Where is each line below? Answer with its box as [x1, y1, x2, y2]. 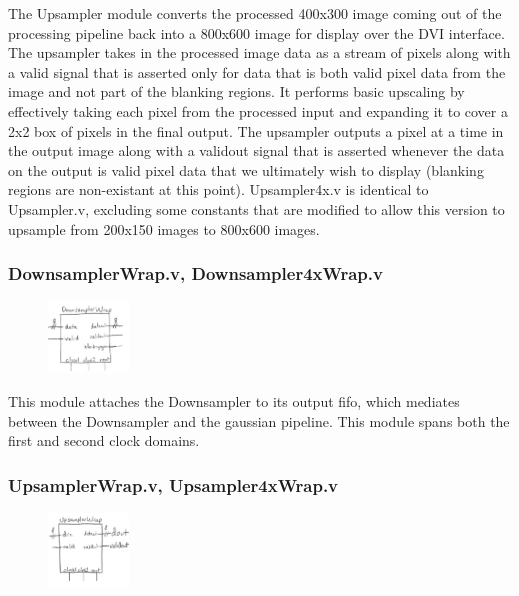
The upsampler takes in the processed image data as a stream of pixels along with [8, 42, 511, 63]
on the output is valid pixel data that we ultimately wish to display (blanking [8, 159, 484, 180]
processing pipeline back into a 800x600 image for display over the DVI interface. [8, 22, 505, 43]
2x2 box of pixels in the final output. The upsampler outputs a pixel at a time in [8, 120, 504, 141]
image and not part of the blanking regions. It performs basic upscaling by [8, 81, 465, 102]
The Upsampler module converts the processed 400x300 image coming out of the [8, 3, 502, 23]
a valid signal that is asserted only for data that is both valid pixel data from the [8, 61, 506, 82]
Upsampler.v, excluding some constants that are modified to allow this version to [8, 198, 505, 219]
